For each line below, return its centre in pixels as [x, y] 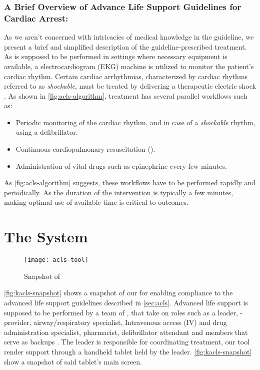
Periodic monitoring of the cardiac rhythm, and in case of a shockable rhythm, [135, 122]
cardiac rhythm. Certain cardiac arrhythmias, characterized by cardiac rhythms [126, 76]
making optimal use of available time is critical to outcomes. [96, 202]
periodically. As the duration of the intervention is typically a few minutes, [119, 192]
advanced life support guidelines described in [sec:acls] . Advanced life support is [126, 303]
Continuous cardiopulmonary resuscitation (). [85, 149]
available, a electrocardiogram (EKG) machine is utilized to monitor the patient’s [129, 66]
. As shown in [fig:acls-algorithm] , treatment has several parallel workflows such [126, 95]
